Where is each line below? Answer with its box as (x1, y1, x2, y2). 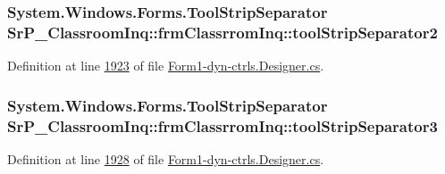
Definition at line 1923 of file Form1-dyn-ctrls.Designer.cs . (7, 56, 324, 75)
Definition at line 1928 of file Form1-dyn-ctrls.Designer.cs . (7, 149, 324, 168)
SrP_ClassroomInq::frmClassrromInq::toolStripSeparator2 (7, 21, 438, 43)
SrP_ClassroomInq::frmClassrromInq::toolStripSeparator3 (7, 114, 438, 137)
